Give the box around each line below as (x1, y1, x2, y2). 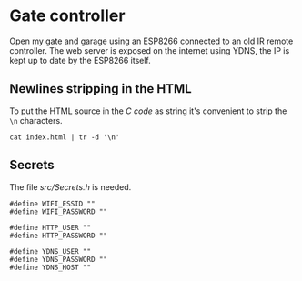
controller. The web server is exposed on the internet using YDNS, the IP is (9, 45, 290, 55)
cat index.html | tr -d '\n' (9, 133, 120, 142)
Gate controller (9, 5, 126, 26)
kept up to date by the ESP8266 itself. (9, 55, 152, 65)
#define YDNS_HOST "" (9, 263, 92, 272)
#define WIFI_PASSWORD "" (9, 206, 107, 216)
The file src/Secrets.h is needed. (9, 181, 132, 192)
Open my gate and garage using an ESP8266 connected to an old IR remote (9, 35, 294, 46)
